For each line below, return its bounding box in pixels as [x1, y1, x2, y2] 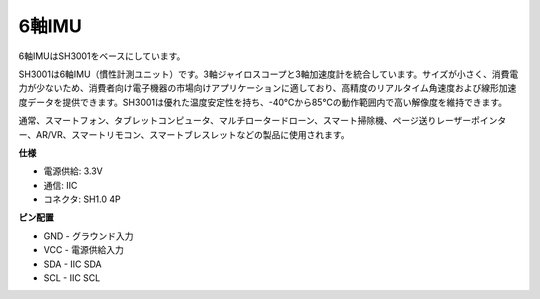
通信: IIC [43, 179, 78, 191]
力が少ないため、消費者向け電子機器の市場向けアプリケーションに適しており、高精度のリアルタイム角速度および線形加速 [18, 82, 517, 94]
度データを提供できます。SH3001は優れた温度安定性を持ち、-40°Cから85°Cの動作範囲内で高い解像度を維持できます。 [18, 96, 508, 108]
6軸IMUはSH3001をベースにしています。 [18, 50, 186, 62]
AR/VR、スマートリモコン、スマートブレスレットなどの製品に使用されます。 [35, 128, 350, 140]
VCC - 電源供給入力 [43, 244, 124, 256]
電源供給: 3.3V [43, 165, 104, 177]
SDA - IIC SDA [43, 258, 102, 270]
